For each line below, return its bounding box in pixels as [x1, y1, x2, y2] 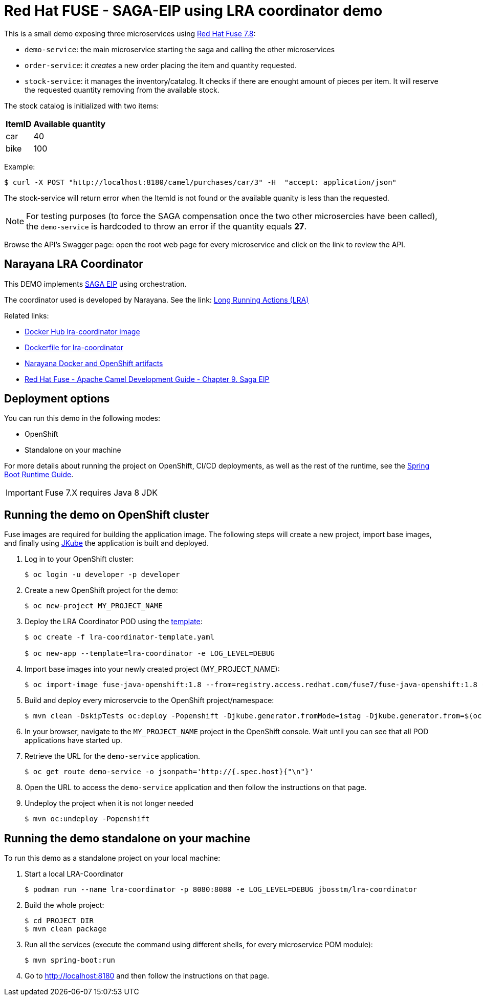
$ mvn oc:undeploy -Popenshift [25, 815, 150, 823]
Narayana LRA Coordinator [4, 258, 143, 271]
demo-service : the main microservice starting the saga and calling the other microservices [25, 45, 335, 54]
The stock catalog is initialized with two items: [4, 101, 159, 110]
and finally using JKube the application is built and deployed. [4, 539, 209, 548]
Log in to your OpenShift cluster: [25, 555, 134, 564]
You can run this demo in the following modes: [4, 414, 161, 423]
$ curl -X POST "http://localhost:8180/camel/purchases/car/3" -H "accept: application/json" [4, 178, 397, 186]
